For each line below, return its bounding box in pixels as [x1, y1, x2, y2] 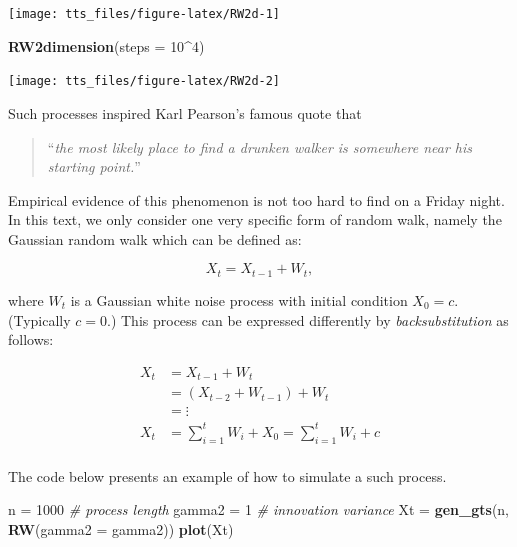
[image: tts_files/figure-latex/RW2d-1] [8, 7, 281, 21]
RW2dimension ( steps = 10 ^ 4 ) [8, 35, 205, 56]
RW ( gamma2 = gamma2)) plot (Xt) [8, 518, 234, 539]
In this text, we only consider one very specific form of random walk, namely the [8, 209, 502, 230]
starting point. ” [47, 156, 141, 177]
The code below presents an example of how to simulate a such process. [8, 465, 447, 486]
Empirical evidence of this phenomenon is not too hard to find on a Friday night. [8, 189, 505, 210]
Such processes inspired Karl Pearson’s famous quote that [8, 102, 362, 123]
